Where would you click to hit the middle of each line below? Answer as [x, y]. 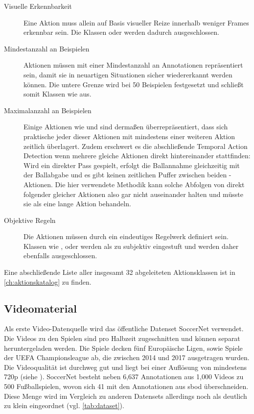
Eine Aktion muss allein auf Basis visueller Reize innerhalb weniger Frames [136, 22]
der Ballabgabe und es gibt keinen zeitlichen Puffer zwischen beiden [125, 175]
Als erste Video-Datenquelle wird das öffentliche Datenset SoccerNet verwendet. [124, 329]
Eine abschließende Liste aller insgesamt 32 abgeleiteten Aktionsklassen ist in [120, 272]
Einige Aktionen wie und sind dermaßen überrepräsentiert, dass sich [126, 127]
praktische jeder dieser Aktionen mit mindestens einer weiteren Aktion [129, 136]
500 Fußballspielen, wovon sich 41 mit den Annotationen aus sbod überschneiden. [126, 386]
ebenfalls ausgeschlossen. [60, 256]
